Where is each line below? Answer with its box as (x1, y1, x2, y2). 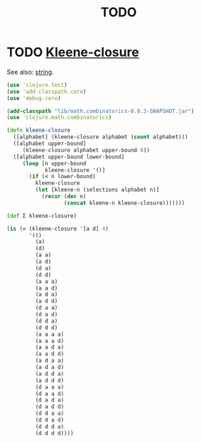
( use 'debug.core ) (6, 94, 61, 102)
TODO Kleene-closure (6, 44, 139, 60)
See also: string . (6, 67, 54, 76)
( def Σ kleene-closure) (6, 212, 77, 219)
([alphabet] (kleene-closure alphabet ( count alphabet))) (13, 133, 189, 141)
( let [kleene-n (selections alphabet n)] (35, 186, 160, 194)
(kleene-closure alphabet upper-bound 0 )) (22, 146, 151, 153)
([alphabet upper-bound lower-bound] (13, 153, 125, 160)
